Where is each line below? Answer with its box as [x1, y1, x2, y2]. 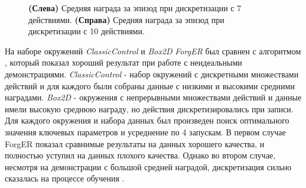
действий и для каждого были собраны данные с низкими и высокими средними [5, 79, 295, 92]
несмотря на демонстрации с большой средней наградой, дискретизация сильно [5, 160, 292, 173]
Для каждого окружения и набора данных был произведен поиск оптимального [5, 114, 289, 127]
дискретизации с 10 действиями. [28, 25, 145, 37]
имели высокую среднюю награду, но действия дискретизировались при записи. [5, 102, 294, 115]
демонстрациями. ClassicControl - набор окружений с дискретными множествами [5, 67, 299, 80]
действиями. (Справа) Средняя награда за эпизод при [28, 13, 224, 25]
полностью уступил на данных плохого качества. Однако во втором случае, [5, 149, 276, 161]
